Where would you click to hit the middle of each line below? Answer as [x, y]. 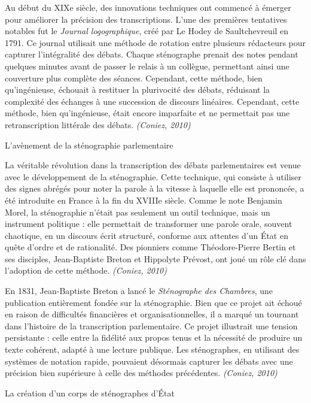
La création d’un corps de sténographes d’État [90, 393]
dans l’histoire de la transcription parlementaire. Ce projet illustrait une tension [151, 325]
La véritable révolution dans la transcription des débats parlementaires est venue [153, 165]
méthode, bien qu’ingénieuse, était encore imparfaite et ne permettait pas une [147, 113]
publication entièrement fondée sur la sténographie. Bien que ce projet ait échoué [153, 302]
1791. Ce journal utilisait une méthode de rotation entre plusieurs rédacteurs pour [155, 42]
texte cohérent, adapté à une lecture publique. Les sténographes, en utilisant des [152, 349]
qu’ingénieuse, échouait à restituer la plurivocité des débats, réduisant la [138, 90]
